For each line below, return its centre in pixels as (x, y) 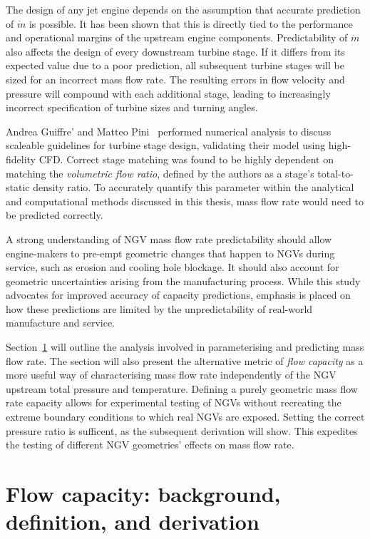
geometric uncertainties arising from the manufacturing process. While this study (183, 281)
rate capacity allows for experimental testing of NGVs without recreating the (174, 402)
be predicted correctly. (55, 215)
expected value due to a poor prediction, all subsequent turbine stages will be (175, 65)
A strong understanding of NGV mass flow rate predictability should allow (169, 238)
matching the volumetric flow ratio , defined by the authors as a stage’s (160, 173)
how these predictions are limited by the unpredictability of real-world (159, 308)
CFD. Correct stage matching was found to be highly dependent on (186, 159)
